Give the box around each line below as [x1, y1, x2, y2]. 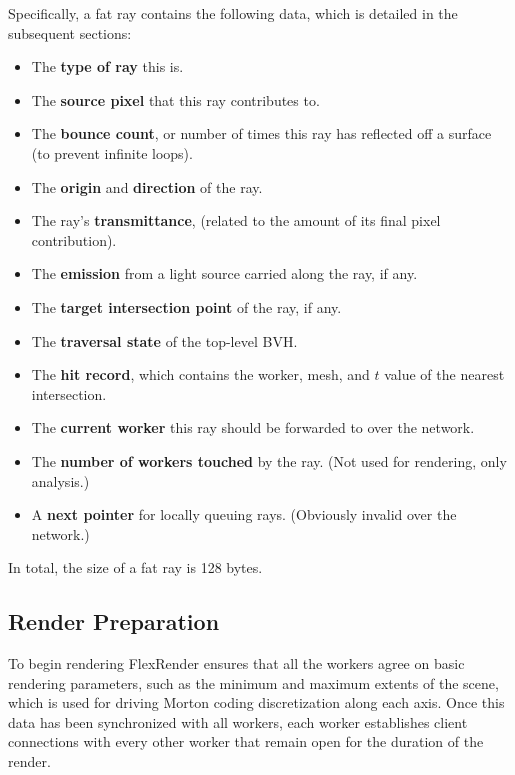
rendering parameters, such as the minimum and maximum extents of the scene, [8, 672, 499, 693]
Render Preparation [8, 606, 220, 637]
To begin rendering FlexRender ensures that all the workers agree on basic [8, 653, 465, 674]
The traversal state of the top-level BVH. [31, 330, 298, 351]
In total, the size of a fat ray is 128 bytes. [8, 557, 263, 578]
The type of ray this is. [31, 56, 184, 77]
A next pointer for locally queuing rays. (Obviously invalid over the [31, 504, 457, 525]
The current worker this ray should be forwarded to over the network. [31, 417, 475, 438]
